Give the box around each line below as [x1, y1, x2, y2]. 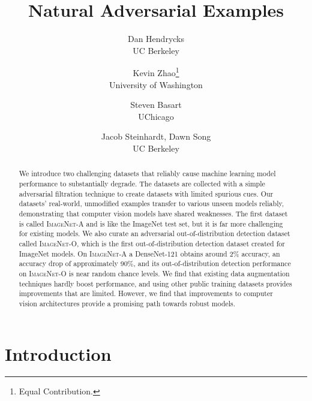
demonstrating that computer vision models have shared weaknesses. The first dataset [19, 208, 288, 218]
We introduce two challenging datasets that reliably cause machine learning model [19, 168, 276, 179]
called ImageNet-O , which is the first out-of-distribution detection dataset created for [19, 238, 285, 248]
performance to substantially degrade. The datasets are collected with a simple [19, 178, 265, 188]
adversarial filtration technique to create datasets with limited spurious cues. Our [19, 188, 274, 198]
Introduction [5, 341, 112, 366]
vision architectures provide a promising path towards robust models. [19, 298, 236, 308]
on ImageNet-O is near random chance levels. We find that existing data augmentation [19, 268, 290, 278]
